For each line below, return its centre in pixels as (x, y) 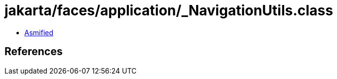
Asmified (39, 32)
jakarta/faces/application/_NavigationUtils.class (169, 10)
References (34, 52)
